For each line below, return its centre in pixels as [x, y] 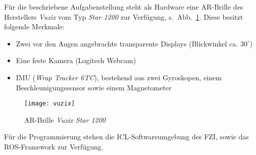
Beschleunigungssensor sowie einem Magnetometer [94, 87]
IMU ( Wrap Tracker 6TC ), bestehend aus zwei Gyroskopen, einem [119, 77]
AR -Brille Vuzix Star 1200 [65, 119]
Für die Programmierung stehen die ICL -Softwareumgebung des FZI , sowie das [126, 137]
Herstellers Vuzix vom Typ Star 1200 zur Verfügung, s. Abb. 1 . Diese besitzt [124, 16]
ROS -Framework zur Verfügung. [54, 146]
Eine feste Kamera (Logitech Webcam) [76, 60]
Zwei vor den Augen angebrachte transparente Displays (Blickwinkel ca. [127, 43]
